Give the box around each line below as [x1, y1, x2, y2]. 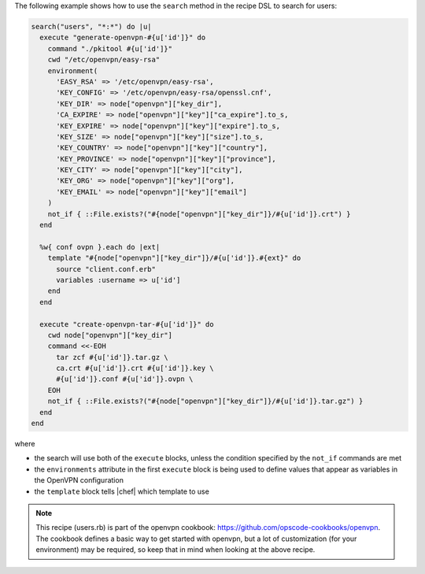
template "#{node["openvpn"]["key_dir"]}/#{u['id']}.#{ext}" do [47, 254, 301, 263]
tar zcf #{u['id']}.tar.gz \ [56, 353, 168, 361]
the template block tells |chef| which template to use [34, 487, 210, 496]
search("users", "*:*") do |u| [31, 22, 153, 31]
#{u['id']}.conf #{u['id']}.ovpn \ [56, 375, 194, 383]
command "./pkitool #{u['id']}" [47, 44, 173, 53]
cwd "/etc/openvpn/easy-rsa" [47, 55, 161, 65]
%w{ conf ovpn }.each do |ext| [39, 243, 161, 251]
